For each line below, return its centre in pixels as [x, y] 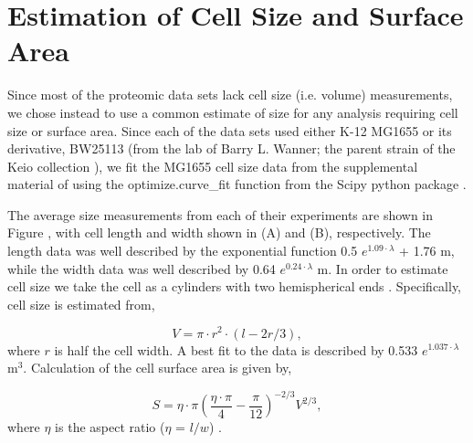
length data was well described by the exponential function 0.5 [183, 251]
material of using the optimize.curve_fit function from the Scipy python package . [237, 184]
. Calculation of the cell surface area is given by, [158, 368]
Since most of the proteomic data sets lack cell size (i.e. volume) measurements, [230, 95]
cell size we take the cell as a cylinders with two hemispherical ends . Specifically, [235, 286]
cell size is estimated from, [81, 304]
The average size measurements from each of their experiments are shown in [221, 214]
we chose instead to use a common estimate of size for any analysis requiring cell [233, 112]
